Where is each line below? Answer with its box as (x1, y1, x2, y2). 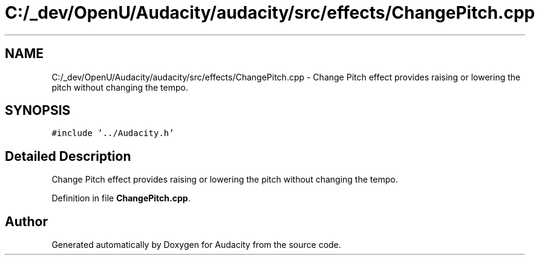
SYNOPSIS (5, 103, 71, 119)
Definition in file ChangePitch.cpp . (51, 193, 191, 204)
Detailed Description (5, 148, 131, 164)
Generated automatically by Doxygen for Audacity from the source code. (51, 239, 341, 250)
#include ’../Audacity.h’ (51, 128, 174, 138)
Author (5, 213, 48, 229)
